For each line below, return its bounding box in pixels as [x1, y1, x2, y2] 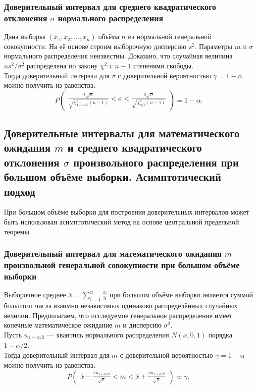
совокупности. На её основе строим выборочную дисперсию [4, 41, 187, 51]
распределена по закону [27, 60, 98, 70]
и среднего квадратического [67, 140, 202, 155]
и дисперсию [123, 320, 162, 330]
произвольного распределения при [73, 154, 239, 169]
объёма [98, 31, 119, 42]
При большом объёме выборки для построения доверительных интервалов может [4, 207, 249, 217]
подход [4, 183, 35, 199]
